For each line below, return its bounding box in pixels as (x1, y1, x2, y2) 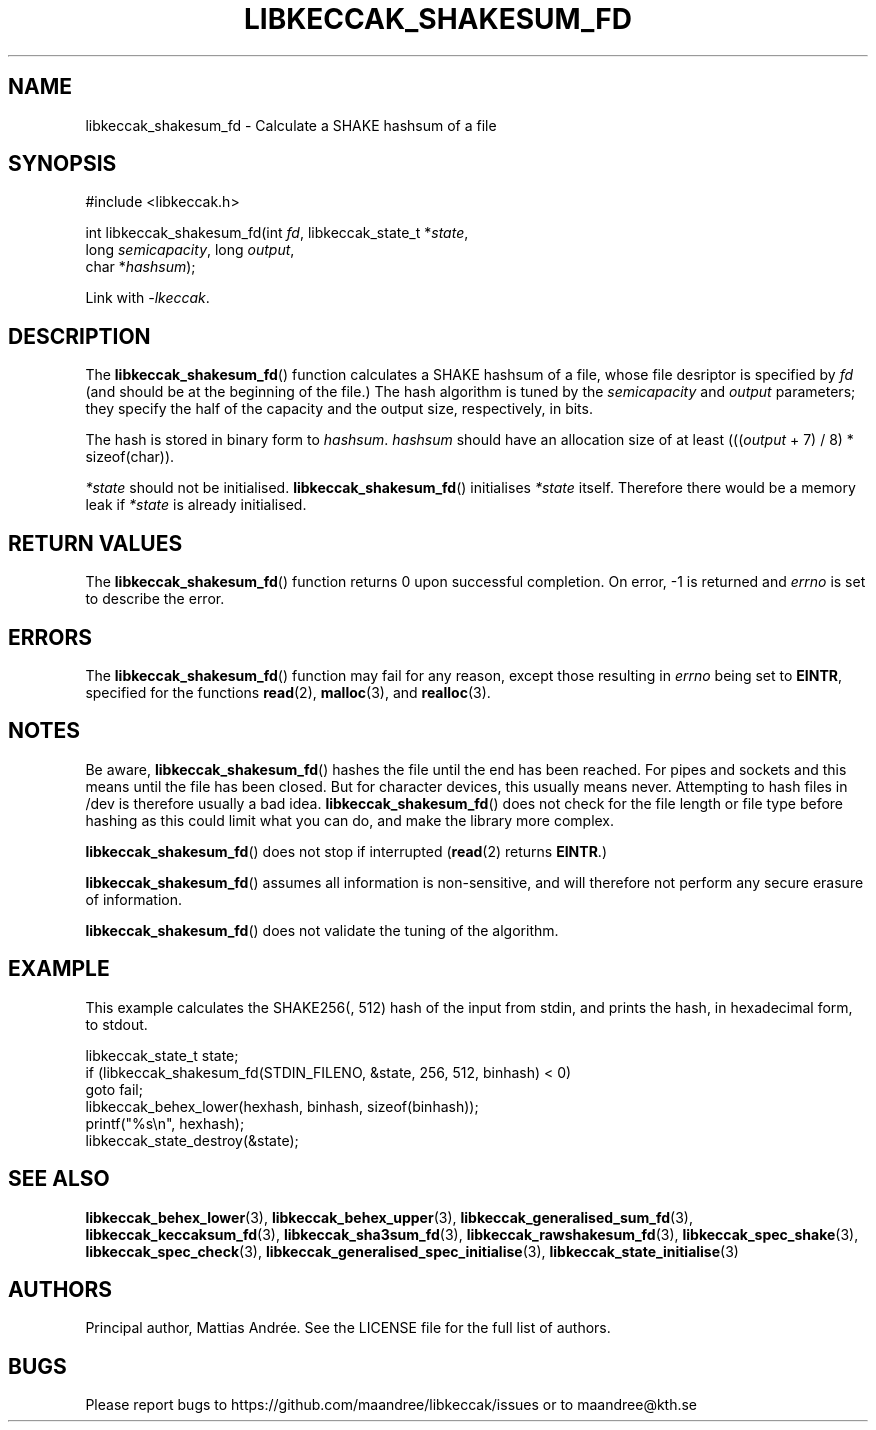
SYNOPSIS (8, 151, 117, 177)
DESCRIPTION (8, 323, 151, 349)
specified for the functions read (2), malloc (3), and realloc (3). (85, 683, 491, 701)
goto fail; (85, 1080, 143, 1098)
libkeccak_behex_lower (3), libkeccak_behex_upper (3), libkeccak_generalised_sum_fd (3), (85, 1208, 693, 1226)
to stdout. (85, 1015, 148, 1033)
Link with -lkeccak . (85, 289, 210, 307)
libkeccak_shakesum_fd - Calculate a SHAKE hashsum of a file (85, 116, 497, 134)
